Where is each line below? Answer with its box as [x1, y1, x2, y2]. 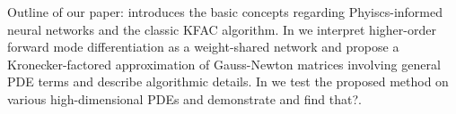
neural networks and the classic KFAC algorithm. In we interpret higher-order [7, 20, 436, 38]
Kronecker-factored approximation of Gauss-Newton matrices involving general [7, 54, 441, 73]
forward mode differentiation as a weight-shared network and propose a [7, 37, 399, 56]
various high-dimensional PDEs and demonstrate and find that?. [7, 89, 362, 108]
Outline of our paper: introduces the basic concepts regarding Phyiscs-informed [7, 3, 443, 20]
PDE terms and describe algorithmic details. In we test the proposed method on [7, 72, 449, 91]
